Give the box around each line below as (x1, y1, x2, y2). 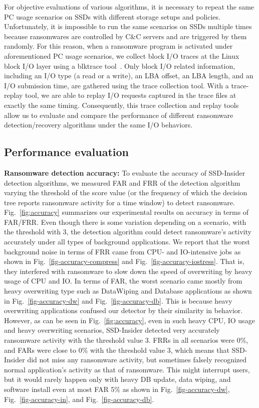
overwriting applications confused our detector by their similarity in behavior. (4, 305, 243, 316)
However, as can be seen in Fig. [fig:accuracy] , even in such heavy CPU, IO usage (4, 315, 255, 325)
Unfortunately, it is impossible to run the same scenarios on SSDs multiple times (4, 21, 252, 32)
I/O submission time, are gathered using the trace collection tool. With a (4, 80, 229, 90)
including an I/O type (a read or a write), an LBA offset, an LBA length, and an (4, 70, 253, 81)
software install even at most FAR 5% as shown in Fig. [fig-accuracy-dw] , (4, 383, 230, 394)
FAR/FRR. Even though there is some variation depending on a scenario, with (4, 216, 246, 227)
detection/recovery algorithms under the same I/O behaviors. (4, 119, 193, 130)
